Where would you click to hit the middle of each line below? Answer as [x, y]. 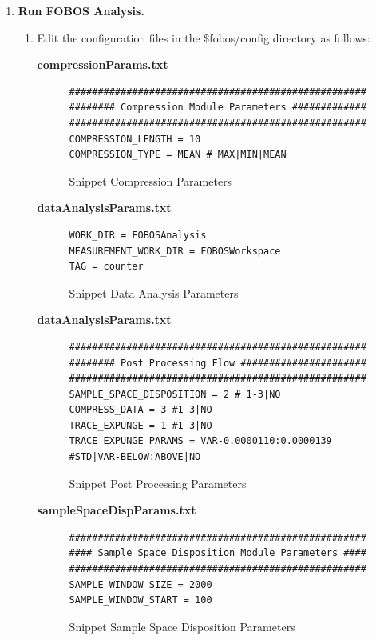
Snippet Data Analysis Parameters [154, 292]
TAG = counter [106, 267]
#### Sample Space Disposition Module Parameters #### [218, 553]
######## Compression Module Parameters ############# [218, 108]
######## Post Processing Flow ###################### [218, 363]
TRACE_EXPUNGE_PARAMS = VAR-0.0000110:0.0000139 [200, 441]
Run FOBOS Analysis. [81, 10]
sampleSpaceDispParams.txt [117, 510]
